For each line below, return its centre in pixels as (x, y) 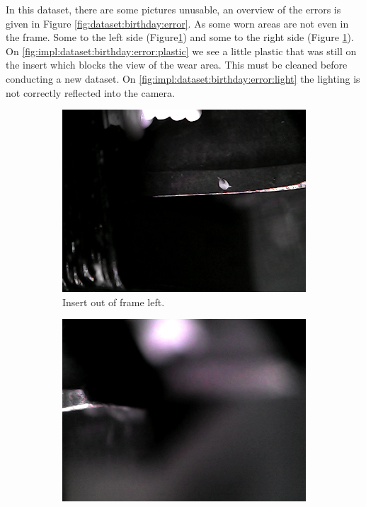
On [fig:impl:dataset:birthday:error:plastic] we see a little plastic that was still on (181, 51)
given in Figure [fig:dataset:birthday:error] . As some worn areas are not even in (177, 23)
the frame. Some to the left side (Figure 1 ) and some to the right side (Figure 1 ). (180, 37)
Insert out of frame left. (114, 302)
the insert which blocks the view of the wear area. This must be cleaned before (177, 65)
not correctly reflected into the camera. (90, 92)
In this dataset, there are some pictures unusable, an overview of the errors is (173, 9)
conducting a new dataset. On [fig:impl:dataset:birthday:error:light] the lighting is (183, 78)
